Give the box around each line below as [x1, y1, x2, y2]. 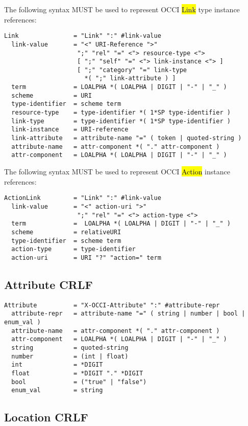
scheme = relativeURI [11, 228, 121, 236]
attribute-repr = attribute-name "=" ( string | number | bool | [11, 310, 245, 318]
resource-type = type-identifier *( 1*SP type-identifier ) [11, 109, 231, 117]
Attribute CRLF [4, 276, 93, 292]
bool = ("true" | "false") [11, 378, 147, 386]
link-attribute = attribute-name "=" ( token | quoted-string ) [11, 134, 242, 142]
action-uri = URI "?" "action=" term [11, 254, 161, 261]
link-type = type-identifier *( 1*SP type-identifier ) [11, 117, 231, 125]
